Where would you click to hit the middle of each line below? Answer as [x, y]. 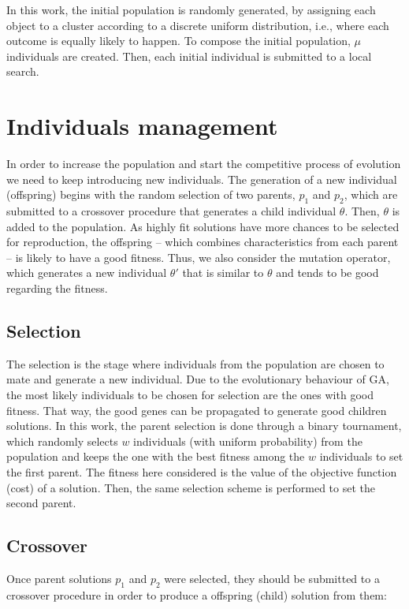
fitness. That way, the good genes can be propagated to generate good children [197, 410]
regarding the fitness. [57, 288]
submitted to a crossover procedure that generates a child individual [171, 211]
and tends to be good [327, 273]
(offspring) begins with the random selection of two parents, [151, 194]
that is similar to [223, 273]
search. [23, 71]
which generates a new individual [87, 273]
